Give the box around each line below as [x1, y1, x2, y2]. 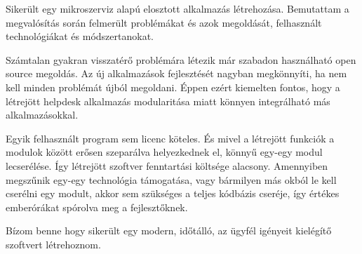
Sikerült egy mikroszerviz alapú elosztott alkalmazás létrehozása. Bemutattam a [6, 1, 349, 15]
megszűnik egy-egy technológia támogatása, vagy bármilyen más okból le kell [6, 172, 337, 187]
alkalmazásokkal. [6, 107, 79, 122]
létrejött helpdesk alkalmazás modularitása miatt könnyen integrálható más [6, 93, 330, 108]
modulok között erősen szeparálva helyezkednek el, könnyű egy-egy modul [6, 145, 323, 159]
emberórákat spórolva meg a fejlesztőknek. [6, 199, 188, 214]
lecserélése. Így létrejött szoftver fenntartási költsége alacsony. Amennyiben [6, 158, 328, 173]
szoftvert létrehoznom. [6, 236, 101, 251]
